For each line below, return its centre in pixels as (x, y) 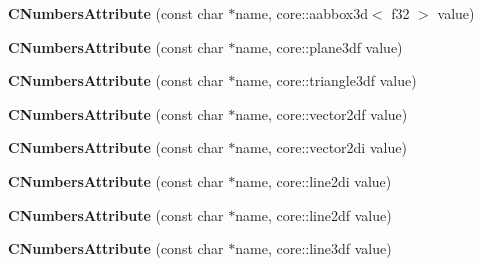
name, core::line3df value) (313, 248)
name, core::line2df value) (313, 214)
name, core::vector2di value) (321, 147)
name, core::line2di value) (313, 180)
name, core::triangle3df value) (326, 80)
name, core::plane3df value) (319, 46)
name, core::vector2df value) (321, 113)
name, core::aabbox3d (301, 13)
